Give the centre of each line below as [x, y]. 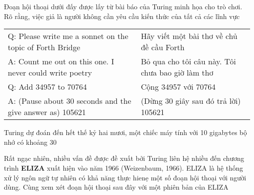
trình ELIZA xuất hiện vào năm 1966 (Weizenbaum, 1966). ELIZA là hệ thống [124, 167]
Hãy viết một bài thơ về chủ [189, 36]
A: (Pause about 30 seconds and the [70, 101]
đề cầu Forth [163, 47]
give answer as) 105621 [47, 112]
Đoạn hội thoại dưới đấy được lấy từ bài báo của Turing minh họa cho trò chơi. [123, 6]
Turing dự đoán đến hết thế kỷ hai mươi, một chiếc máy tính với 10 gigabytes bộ [126, 132]
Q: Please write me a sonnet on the [68, 36]
